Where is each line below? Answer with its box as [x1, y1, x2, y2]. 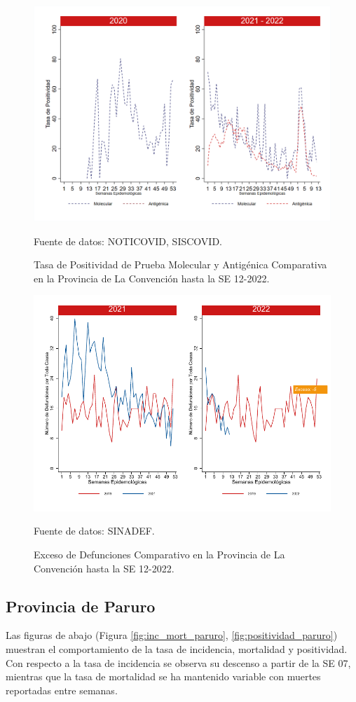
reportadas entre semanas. [6, 682, 118, 697]
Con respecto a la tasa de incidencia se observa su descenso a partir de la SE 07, [6, 655, 351, 670]
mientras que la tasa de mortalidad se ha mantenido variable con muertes [6, 669, 321, 684]
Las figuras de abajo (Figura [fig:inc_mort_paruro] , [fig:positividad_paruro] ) [6, 628, 338, 642]
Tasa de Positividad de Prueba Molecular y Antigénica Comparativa [34, 257, 327, 272]
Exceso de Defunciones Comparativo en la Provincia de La [34, 546, 285, 561]
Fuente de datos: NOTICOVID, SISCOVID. [34, 233, 222, 248]
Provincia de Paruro [6, 595, 156, 617]
